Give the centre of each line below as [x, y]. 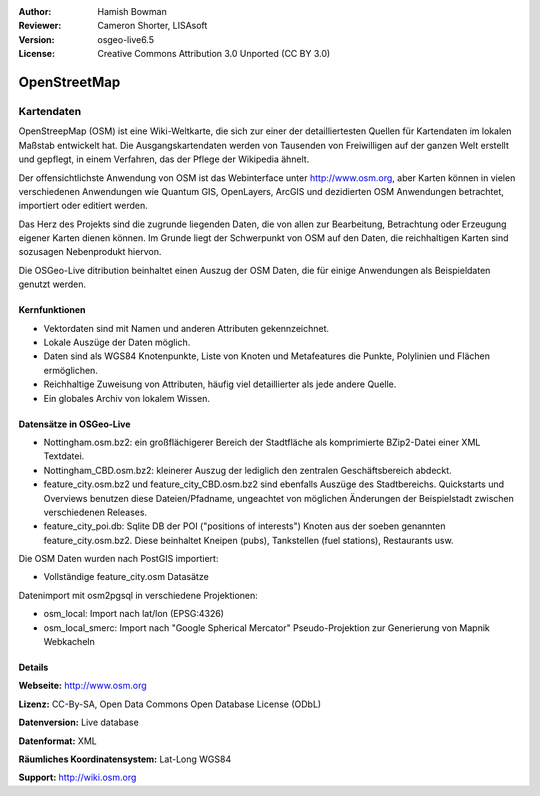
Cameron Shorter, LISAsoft [152, 26]
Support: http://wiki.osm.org [77, 777]
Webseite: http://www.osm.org [82, 686]
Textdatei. [64, 456]
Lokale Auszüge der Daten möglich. [117, 342]
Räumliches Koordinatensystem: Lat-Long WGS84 [125, 759]
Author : [35, 11]
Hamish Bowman [132, 11]
